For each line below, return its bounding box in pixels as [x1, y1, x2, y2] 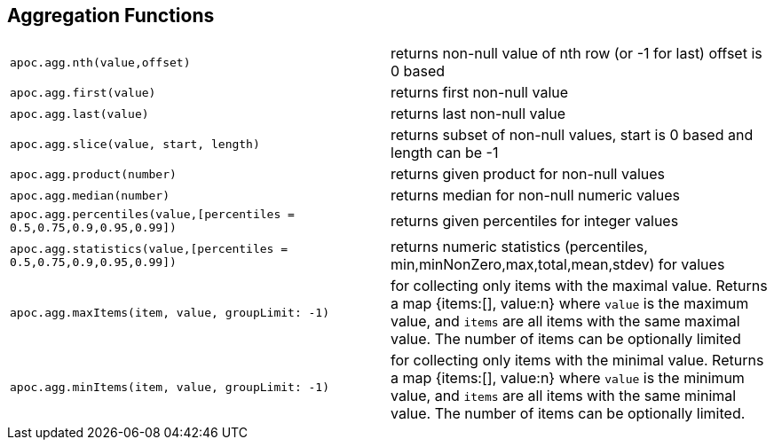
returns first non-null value [391, 83, 569, 102]
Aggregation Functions [7, 4, 215, 27]
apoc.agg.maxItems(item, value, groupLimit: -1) [10, 305, 330, 319]
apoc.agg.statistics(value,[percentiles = [10, 242, 288, 256]
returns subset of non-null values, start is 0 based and [391, 126, 754, 145]
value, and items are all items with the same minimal [391, 387, 737, 405]
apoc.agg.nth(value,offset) [10, 55, 191, 69]
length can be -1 [391, 144, 499, 162]
